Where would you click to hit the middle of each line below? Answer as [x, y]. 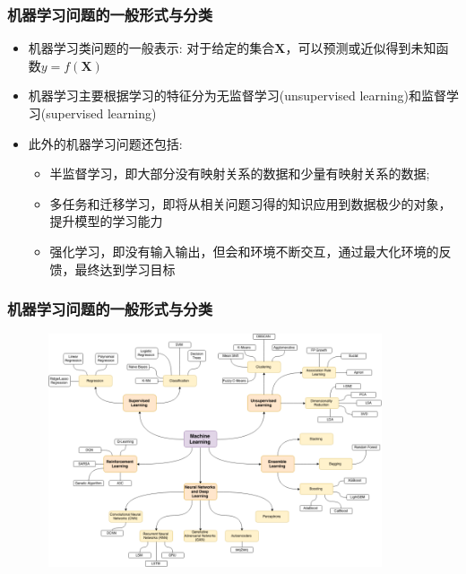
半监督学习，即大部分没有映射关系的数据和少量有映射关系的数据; [240, 174]
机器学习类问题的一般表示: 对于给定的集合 [151, 48]
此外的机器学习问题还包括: [105, 143]
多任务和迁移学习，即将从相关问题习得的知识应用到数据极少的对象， [250, 203]
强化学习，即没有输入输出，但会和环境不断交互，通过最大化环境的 [244, 251]
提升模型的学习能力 [106, 221]
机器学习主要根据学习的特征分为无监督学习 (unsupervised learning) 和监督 [237, 96]
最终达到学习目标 [125, 269]
